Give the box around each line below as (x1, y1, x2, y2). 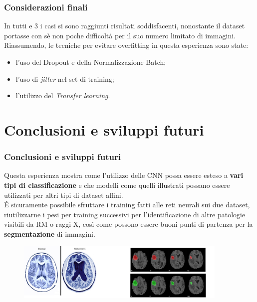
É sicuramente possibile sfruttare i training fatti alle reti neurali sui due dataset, (4, 199, 250, 210)
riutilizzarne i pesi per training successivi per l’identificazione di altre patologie (4, 209, 246, 219)
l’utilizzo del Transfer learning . (15, 90, 110, 101)
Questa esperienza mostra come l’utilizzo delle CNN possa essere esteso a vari (4, 170, 244, 180)
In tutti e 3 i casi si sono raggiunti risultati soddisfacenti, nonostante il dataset (4, 20, 245, 31)
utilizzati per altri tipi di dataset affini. (4, 189, 123, 200)
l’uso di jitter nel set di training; (15, 73, 114, 84)
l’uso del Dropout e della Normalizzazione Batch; (15, 57, 166, 67)
